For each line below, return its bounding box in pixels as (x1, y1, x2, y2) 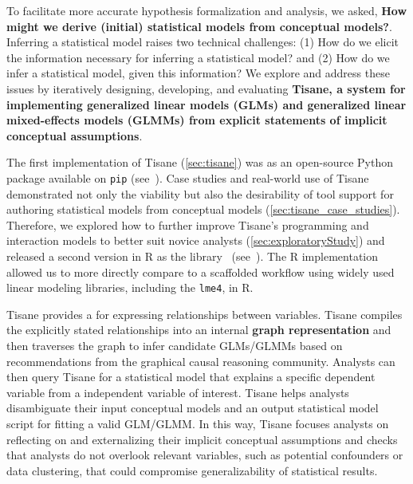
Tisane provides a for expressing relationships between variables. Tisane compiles (6, 305, 403, 322)
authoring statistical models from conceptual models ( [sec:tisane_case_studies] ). (6, 201, 400, 218)
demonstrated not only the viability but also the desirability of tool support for (6, 185, 394, 202)
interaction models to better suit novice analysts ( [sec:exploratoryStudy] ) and (6, 232, 385, 249)
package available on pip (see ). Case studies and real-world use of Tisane (6, 169, 369, 186)
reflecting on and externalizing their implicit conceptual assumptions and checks (6, 431, 398, 447)
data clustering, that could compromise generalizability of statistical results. (6, 462, 378, 478)
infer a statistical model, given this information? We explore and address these (6, 65, 390, 81)
